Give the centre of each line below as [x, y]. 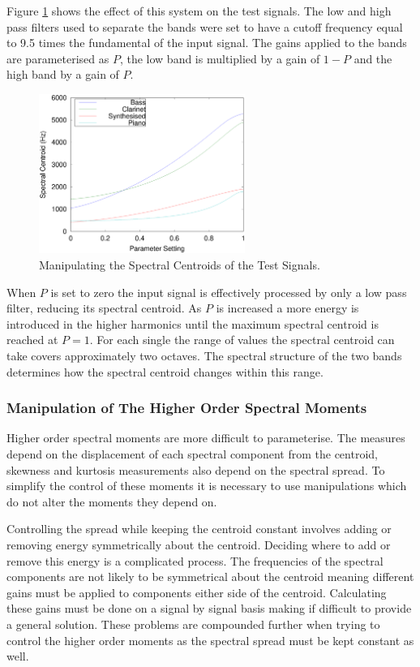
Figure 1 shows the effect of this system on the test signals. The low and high [199, 11]
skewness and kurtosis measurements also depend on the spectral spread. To [196, 469]
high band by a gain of [63, 74]
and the [373, 58]
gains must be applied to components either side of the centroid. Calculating [197, 592]
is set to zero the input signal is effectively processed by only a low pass [229, 292]
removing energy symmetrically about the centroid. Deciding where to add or [199, 544]
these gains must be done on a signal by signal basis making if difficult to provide [209, 608]
